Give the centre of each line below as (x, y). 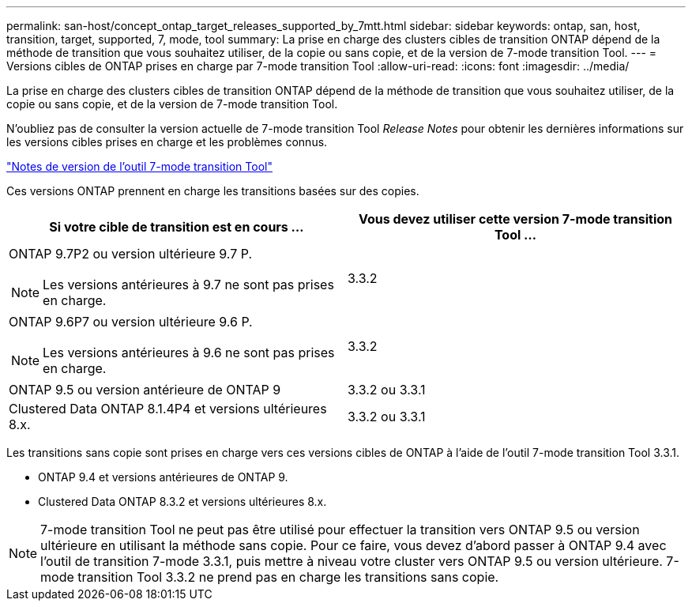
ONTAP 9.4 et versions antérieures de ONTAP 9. (163, 477)
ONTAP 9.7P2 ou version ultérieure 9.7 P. (131, 254)
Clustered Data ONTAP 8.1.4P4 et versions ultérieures (168, 409)
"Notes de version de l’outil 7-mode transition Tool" (139, 166)
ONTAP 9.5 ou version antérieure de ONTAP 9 (145, 390)
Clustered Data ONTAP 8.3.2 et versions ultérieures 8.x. (182, 501)
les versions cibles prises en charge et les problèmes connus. (167, 142)
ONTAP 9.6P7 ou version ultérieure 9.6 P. (131, 322)
